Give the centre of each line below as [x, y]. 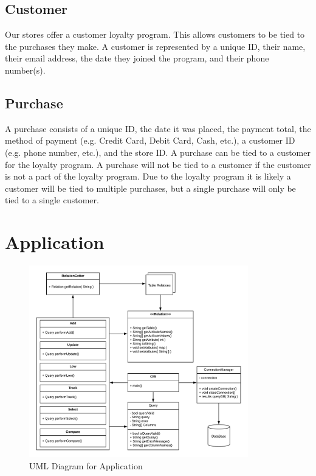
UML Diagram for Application [86, 465]
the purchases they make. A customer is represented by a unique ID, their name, [155, 46]
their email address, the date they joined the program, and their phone [137, 58]
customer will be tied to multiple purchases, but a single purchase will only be [150, 188]
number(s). [25, 70]
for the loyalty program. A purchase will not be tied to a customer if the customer [158, 164]
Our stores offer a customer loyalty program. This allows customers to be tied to [155, 34]
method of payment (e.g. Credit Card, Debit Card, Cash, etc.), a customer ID [150, 140]
